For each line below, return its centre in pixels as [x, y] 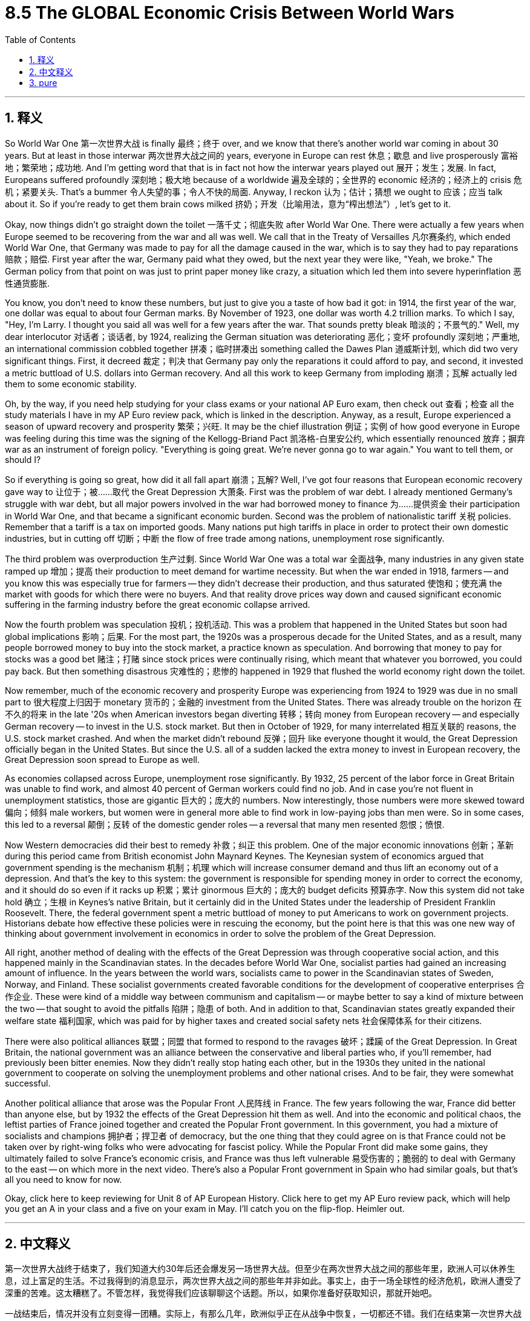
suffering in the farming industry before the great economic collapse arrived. [158, 604]
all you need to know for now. [64, 1179]
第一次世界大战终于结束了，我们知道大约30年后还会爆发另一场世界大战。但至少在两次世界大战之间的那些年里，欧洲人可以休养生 [260, 1269]
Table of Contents [41, 39]
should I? [23, 459]
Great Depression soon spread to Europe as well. [102, 759]
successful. [28, 1083]
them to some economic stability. [71, 384]
